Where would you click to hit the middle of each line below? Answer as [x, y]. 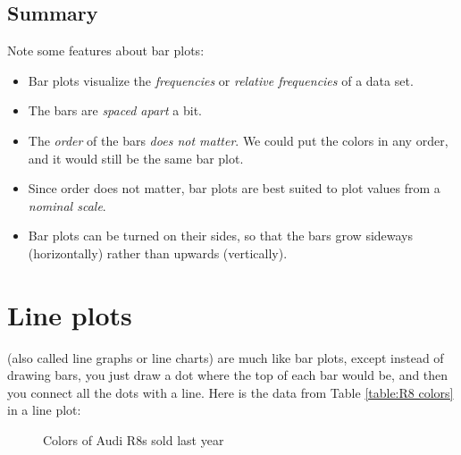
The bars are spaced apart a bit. [115, 110]
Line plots [70, 314]
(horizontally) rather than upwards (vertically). [158, 253]
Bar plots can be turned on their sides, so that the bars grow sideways [221, 236]
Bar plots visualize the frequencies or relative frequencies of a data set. [221, 80]
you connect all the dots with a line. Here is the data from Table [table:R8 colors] [230, 392]
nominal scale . [67, 205]
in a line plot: [44, 410]
